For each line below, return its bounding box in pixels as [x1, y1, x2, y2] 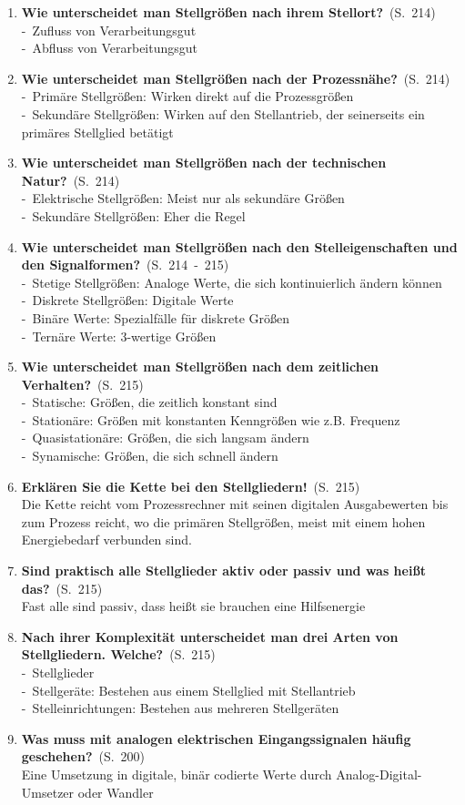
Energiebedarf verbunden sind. [21, 530, 192, 549]
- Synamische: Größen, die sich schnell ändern [21, 446, 278, 465]
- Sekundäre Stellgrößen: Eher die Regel [21, 206, 246, 225]
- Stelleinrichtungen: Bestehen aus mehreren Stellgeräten [21, 698, 339, 718]
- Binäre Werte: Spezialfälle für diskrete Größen [21, 308, 289, 327]
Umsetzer [21, 782, 75, 801]
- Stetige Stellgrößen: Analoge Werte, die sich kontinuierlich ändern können [21, 272, 442, 291]
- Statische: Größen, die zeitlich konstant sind [21, 392, 278, 412]
